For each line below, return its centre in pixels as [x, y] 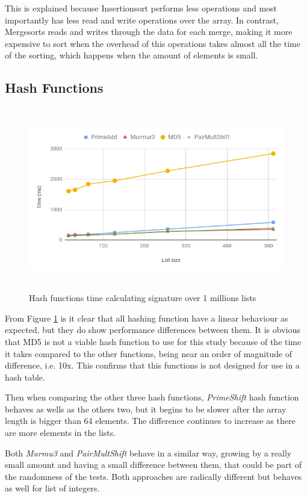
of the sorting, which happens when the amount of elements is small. [132, 55]
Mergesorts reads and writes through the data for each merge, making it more [149, 32]
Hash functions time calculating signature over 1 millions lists [143, 298]
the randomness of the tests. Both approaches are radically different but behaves [153, 476]
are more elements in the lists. [60, 433]
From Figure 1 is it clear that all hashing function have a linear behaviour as [147, 318]
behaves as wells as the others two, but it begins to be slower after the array [146, 409]
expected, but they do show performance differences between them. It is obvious [153, 330]
